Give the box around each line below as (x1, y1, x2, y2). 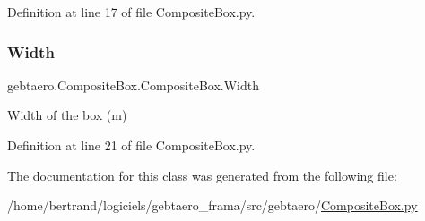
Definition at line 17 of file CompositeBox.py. (7, 3, 256, 21)
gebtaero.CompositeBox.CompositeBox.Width (7, 75, 259, 94)
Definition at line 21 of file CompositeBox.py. (7, 136, 256, 154)
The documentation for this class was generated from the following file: (7, 166, 397, 184)
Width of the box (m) (7, 106, 127, 124)
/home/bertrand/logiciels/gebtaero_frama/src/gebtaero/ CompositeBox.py (7, 196, 418, 215)
